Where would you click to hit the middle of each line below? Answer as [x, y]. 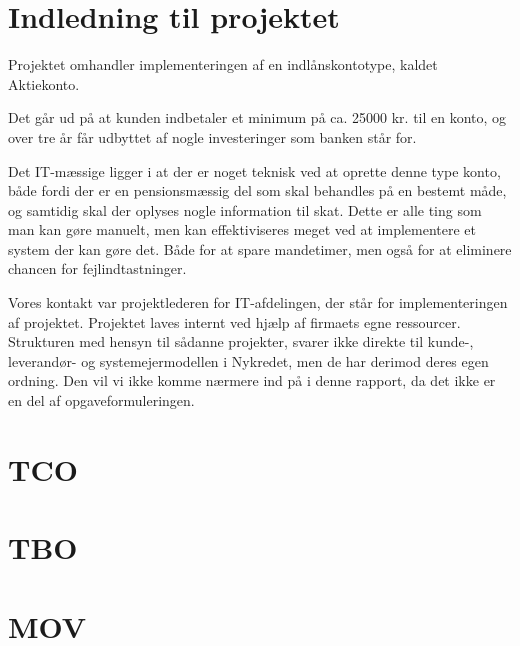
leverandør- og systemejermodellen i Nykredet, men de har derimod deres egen [248, 360]
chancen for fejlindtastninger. [97, 268]
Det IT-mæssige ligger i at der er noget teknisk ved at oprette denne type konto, [254, 170]
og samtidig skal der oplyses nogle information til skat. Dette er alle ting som [245, 209]
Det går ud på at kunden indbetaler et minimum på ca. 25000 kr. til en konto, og [257, 117]
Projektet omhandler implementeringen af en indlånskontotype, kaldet [223, 64]
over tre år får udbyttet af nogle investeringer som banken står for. [212, 136]
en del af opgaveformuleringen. [101, 400]
